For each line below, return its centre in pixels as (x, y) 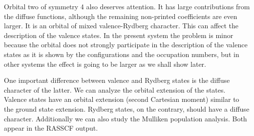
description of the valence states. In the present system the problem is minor (119, 35)
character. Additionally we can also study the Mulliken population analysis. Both (126, 118)
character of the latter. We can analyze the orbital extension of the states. (115, 89)
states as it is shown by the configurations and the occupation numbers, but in (122, 54)
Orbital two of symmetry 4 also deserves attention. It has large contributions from (127, 6)
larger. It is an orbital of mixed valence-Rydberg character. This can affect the (121, 26)
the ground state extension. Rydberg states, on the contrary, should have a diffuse (127, 108)
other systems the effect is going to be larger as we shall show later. (105, 64)
